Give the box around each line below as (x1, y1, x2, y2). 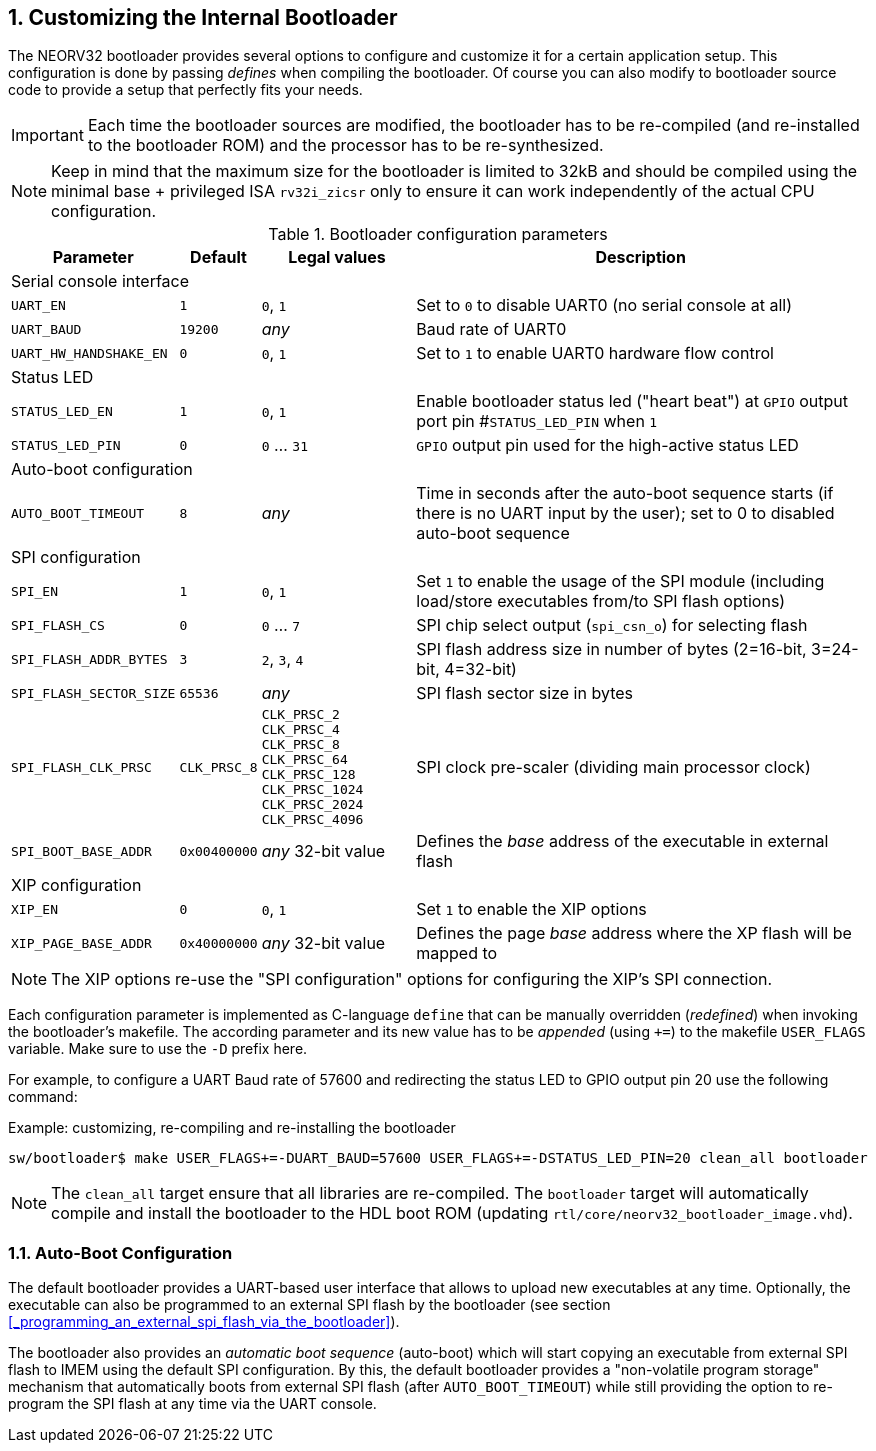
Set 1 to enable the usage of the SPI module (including (416, 571, 825, 592)
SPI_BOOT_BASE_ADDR (11, 843, 152, 859)
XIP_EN (11, 901, 58, 917)
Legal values (288, 247, 386, 268)
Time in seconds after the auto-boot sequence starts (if (416, 483, 834, 504)
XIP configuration (11, 875, 142, 896)
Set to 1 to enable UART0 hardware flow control (416, 343, 774, 364)
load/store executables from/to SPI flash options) (416, 591, 786, 612)
